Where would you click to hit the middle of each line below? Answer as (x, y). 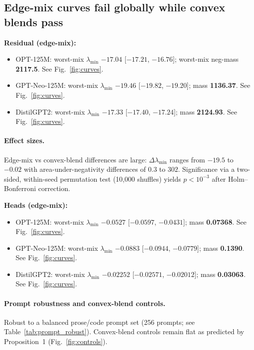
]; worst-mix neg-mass (206, 59)
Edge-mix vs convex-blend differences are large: (75, 159)
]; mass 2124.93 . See (205, 111)
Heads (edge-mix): (36, 205)
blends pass (34, 21)
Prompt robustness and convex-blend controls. (85, 303)
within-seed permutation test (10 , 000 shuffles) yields (102, 178)
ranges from (187, 159)
